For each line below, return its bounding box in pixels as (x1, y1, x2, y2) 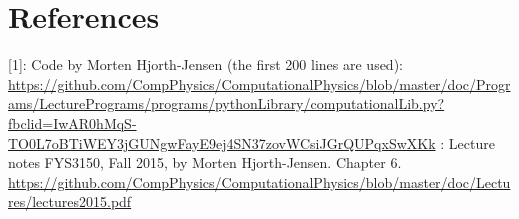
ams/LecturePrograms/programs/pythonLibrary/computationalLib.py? (8, 93, 445, 114)
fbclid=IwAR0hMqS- (8, 112, 137, 133)
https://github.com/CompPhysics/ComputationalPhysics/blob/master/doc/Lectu (8, 171, 511, 192)
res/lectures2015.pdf (8, 191, 132, 212)
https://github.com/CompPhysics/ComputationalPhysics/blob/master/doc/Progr (8, 73, 511, 94)
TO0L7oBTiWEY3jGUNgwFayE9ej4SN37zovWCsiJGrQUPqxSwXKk (8, 132, 436, 153)
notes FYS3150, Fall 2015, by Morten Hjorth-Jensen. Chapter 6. (8, 152, 402, 173)
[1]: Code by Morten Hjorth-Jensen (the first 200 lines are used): (8, 54, 403, 75)
